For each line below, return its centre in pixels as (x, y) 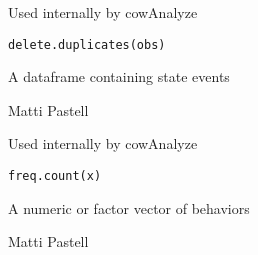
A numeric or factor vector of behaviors (129, 207)
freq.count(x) (55, 176)
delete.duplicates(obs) (87, 44)
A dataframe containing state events (119, 76)
